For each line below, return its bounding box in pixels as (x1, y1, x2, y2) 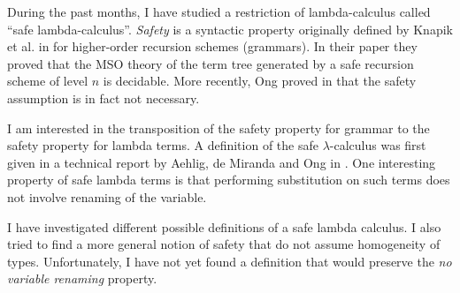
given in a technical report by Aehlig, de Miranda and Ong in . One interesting (7, 153, 436, 171)
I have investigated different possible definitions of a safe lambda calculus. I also (7, 217, 441, 236)
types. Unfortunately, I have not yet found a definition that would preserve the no (7, 252, 452, 270)
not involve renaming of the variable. (7, 187, 207, 206)
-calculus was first (329, 136, 426, 154)
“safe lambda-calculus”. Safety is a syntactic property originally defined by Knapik (7, 19, 453, 38)
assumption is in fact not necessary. (7, 88, 200, 107)
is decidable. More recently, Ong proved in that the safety (103, 71, 417, 90)
